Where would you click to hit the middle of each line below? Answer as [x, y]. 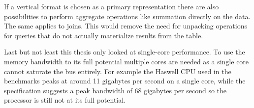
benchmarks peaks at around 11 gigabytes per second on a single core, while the [125, 81]
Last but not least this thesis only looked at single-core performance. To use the [125, 52]
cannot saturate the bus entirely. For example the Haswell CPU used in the [118, 71]
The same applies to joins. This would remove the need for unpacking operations [126, 26]
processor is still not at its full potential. [65, 100]
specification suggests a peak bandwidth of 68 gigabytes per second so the [115, 90]
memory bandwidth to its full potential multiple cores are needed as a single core [127, 61]
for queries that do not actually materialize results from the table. [104, 35]
